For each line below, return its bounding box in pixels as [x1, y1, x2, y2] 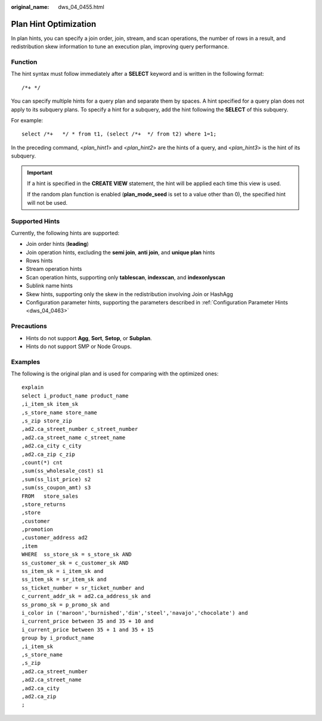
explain [21, 384, 44, 391]
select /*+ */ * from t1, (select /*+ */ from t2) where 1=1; [21, 131, 217, 137]
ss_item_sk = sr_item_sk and [21, 576, 107, 583]
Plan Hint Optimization [11, 19, 97, 29]
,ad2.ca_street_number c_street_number [21, 426, 138, 433]
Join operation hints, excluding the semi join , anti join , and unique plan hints [26, 248, 215, 256]
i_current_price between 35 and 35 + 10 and [21, 618, 154, 625]
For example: [11, 117, 44, 124]
